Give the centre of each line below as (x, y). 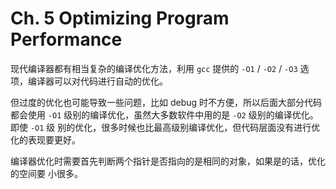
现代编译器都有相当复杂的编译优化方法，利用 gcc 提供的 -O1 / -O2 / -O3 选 (160, 68)
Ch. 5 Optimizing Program (120, 18)
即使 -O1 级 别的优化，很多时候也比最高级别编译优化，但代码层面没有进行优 (165, 127)
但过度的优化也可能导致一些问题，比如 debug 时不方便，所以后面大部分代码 (166, 102)
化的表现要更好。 (45, 139)
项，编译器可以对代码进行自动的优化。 (89, 81)
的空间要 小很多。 (46, 173)
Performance (66, 39)
